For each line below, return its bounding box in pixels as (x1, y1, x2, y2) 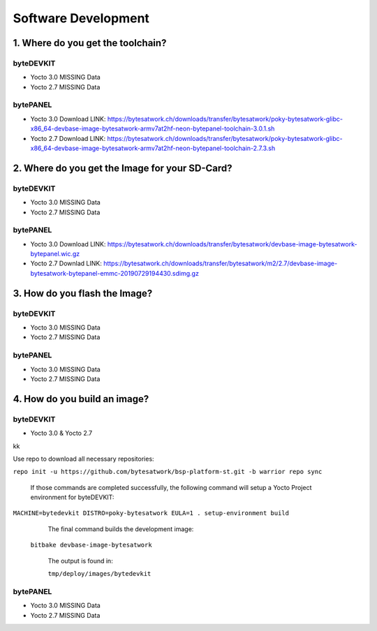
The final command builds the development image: (47, 524, 194, 533)
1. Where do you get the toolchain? (13, 37, 167, 49)
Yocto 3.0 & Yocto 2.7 (30, 429, 93, 438)
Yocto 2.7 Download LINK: (30, 134, 106, 142)
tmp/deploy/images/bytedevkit (47, 570, 151, 578)
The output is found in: (47, 556, 113, 565)
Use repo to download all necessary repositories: (13, 454, 154, 463)
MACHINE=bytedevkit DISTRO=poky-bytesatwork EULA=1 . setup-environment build (13, 510, 290, 517)
